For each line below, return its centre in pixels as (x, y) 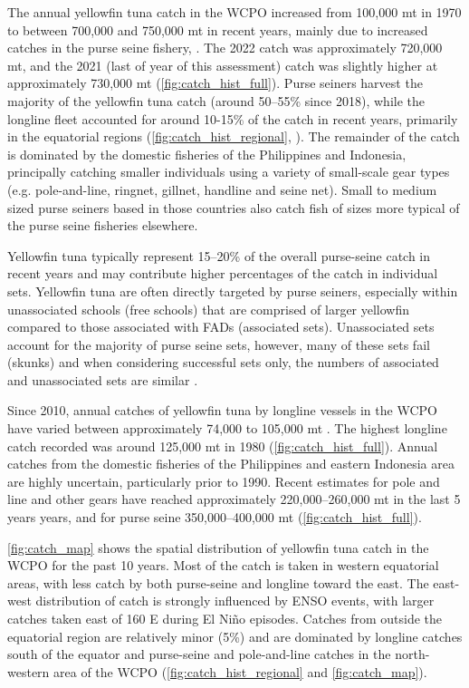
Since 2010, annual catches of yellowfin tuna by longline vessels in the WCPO (222, 410)
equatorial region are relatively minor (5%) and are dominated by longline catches (235, 636)
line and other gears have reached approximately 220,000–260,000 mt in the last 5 (234, 499)
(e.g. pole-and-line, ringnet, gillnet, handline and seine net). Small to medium (222, 189)
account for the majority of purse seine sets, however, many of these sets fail (219, 344)
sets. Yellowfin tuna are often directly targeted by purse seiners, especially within (233, 291)
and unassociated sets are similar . (103, 379)
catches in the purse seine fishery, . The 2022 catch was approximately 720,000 (225, 48)
